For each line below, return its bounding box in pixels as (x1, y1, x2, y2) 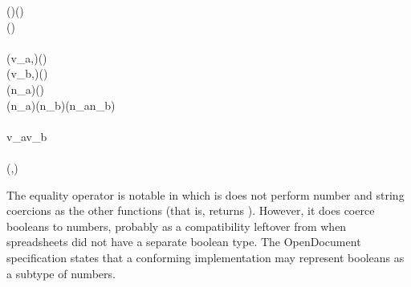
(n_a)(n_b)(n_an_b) (6, 96, 116, 113)
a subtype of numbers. (6, 265, 116, 281)
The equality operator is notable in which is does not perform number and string (6, 186, 405, 203)
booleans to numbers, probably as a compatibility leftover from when (6, 217, 347, 234)
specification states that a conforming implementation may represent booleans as (6, 249, 405, 265)
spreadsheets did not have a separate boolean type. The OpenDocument (6, 233, 361, 250)
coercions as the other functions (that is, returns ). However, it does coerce (6, 202, 375, 219)
